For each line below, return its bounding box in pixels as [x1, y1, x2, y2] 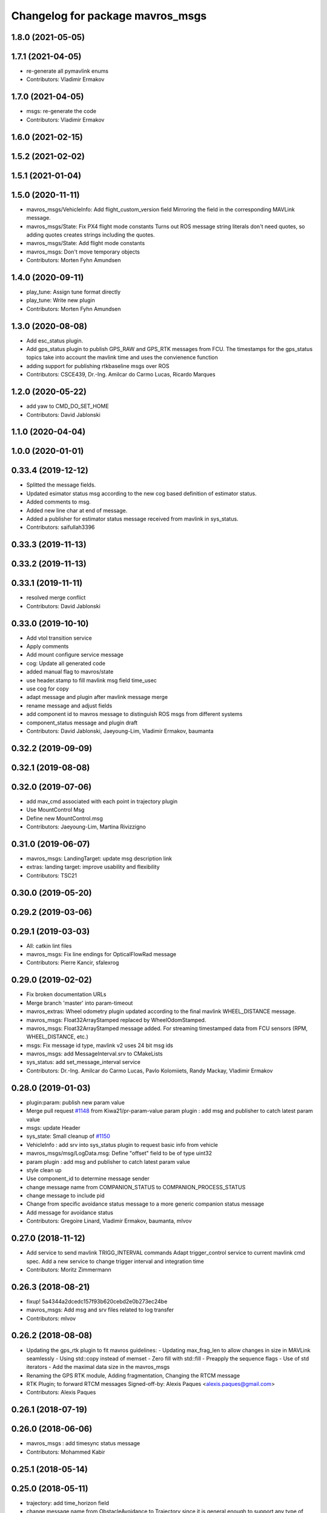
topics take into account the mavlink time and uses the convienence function [26, 354, 218, 361]
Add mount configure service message [26, 651, 124, 658]
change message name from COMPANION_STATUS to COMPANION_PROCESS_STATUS [26, 1183, 246, 1190]
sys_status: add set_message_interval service [26, 1058, 140, 1066]
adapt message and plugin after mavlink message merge [26, 694, 168, 701]
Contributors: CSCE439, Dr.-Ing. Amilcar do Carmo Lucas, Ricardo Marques [26, 371, 216, 378]
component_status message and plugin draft [26, 719, 138, 726]
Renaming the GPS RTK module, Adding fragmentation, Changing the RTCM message [26, 1371, 240, 1379]
